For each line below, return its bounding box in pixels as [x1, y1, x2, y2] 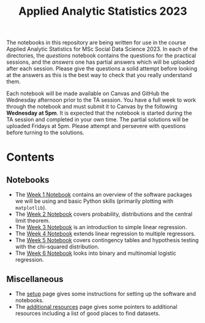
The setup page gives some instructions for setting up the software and [15, 290, 196, 297]
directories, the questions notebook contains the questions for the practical [6, 52, 196, 59]
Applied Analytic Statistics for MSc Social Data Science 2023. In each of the [6, 45, 198, 53]
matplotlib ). [15, 204, 47, 211]
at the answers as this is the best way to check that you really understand [6, 72, 192, 79]
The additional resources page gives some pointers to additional [15, 303, 177, 310]
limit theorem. [15, 217, 50, 224]
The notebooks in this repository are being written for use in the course [6, 39, 187, 47]
